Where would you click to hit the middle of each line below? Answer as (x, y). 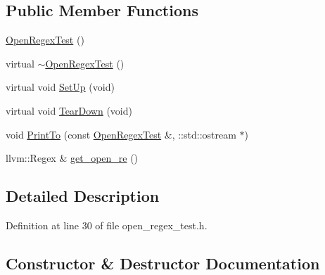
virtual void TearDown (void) (69, 110)
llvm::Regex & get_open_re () (72, 158)
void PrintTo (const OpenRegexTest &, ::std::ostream (121, 134)
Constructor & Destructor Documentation (163, 263)
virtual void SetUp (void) (60, 87)
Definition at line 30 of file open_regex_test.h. (107, 225)
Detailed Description (83, 196)
